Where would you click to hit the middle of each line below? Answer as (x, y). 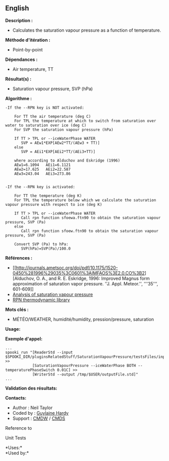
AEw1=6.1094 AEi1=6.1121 (43, 165)
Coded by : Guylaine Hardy (40, 413)
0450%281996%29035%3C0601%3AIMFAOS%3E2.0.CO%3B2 (78, 273)
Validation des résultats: (31, 388)
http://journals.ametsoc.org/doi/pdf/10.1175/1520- (67, 267)
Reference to (19, 428)
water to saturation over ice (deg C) (46, 125)
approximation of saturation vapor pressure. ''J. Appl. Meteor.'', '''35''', (85, 283)
